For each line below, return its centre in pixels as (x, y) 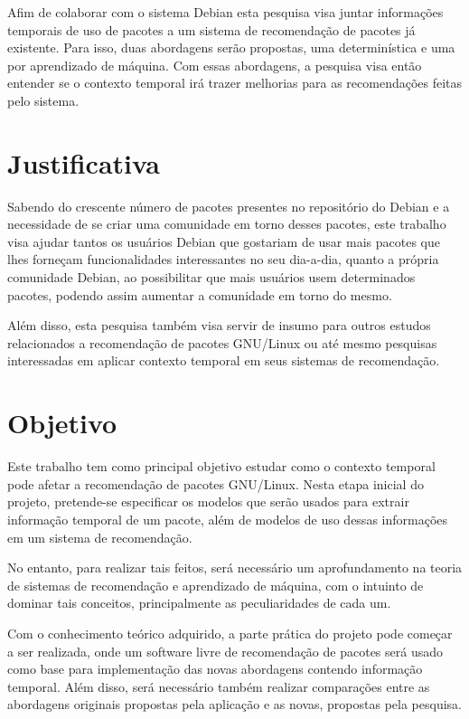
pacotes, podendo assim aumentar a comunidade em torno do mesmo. (200, 294)
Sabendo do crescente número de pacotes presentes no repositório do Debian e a (229, 206)
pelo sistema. (43, 100)
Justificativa (84, 162)
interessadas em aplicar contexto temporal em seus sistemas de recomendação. (224, 360)
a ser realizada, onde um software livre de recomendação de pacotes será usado (225, 651)
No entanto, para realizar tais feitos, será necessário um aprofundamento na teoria (235, 568)
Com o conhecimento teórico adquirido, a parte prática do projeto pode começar (230, 633)
